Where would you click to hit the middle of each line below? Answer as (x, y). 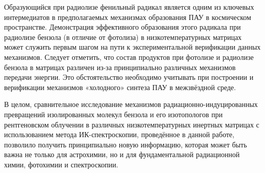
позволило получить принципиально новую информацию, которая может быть (126, 144)
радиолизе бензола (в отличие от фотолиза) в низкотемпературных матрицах (123, 37)
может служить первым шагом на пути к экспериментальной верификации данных (132, 47)
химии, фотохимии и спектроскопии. (61, 164)
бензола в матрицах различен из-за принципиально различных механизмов (120, 67)
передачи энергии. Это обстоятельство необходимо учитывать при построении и (129, 77)
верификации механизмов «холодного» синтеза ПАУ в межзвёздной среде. (120, 87)
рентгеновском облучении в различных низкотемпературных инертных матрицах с (132, 124)
